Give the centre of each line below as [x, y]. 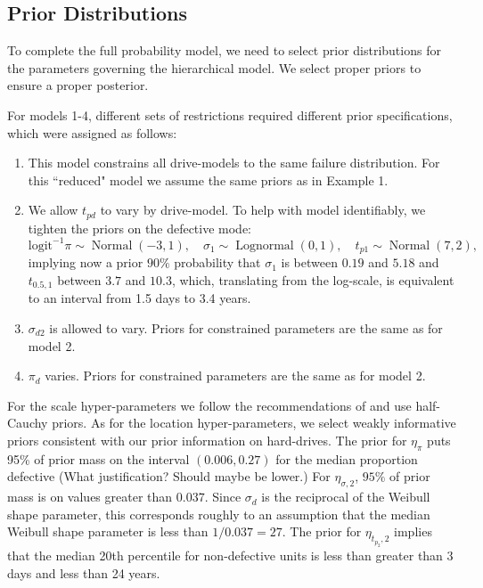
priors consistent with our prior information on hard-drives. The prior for [207, 440]
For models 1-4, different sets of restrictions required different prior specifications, [230, 114]
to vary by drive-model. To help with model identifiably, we [263, 210]
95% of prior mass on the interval [98, 458]
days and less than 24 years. [84, 572]
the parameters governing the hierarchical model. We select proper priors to [214, 67]
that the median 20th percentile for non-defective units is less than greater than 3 [230, 555]
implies [413, 531]
